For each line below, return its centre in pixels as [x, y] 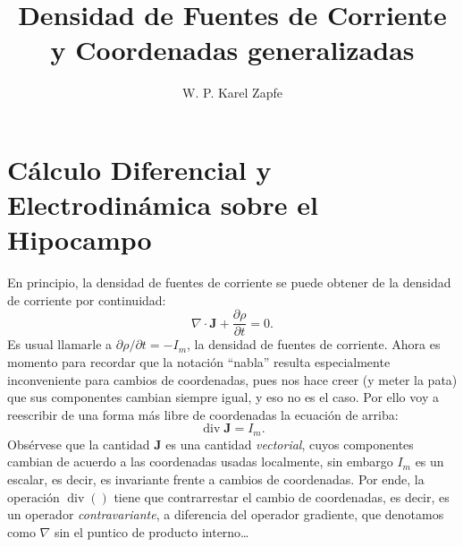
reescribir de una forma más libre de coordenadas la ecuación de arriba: [203, 414]
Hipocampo [80, 239]
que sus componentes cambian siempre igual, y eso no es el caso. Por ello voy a [223, 397]
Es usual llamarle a [60, 344]
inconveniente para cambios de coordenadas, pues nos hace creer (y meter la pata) [232, 379]
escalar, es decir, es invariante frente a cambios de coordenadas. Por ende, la [216, 479]
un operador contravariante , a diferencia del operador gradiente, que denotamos [226, 514]
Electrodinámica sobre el [163, 205]
